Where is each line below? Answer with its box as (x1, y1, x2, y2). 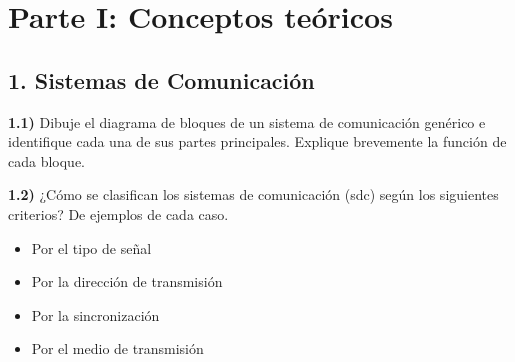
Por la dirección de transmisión (31, 271, 223, 292)
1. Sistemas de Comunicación (8, 64, 315, 95)
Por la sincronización (31, 304, 160, 325)
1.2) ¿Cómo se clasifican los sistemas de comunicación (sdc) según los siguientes (8, 184, 499, 205)
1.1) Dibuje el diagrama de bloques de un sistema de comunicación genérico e (8, 111, 486, 132)
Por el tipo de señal (31, 237, 152, 258)
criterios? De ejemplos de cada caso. (8, 203, 229, 224)
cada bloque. (8, 150, 86, 171)
